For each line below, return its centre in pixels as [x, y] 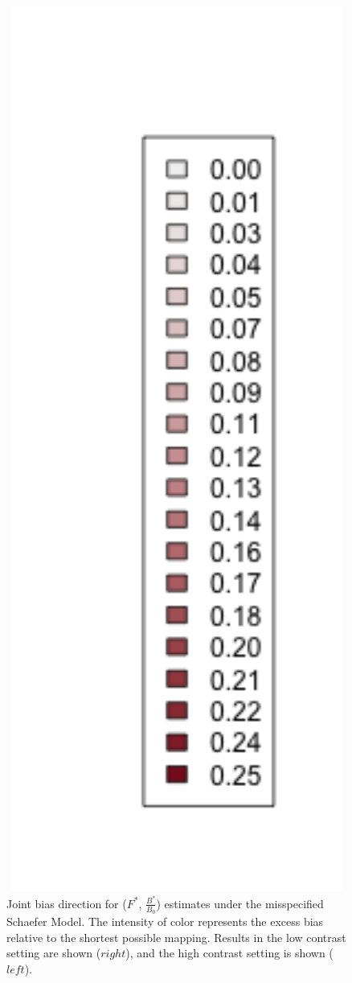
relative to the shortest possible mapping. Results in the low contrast [176, 937]
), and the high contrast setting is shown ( [229, 953]
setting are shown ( [54, 953]
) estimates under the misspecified [240, 903]
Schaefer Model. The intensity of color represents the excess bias [165, 921]
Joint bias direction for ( [67, 903]
